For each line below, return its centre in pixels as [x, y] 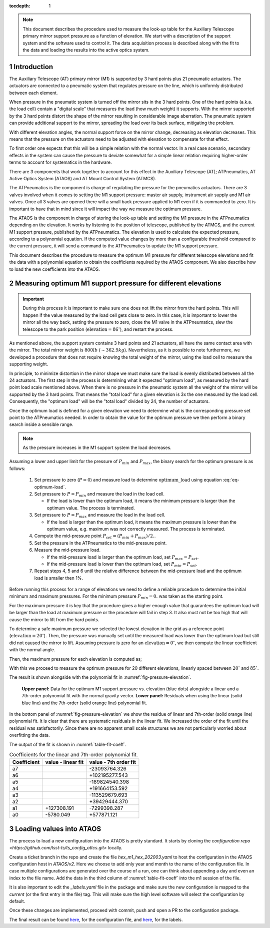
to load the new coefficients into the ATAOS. [54, 269]
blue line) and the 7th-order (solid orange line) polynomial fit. [84, 703]
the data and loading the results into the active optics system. [86, 50]
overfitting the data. [29, 735]
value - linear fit [64, 762]
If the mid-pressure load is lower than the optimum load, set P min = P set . [122, 564]
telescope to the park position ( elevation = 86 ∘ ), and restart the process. [98, 329]
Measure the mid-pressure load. [67, 550]
